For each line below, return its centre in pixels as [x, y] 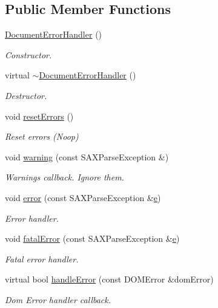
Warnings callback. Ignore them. [64, 177]
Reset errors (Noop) [42, 136]
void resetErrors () [39, 116]
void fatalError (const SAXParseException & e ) [92, 238]
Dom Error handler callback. [58, 299]
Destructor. [26, 95]
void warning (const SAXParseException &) [87, 156]
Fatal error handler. [42, 258]
